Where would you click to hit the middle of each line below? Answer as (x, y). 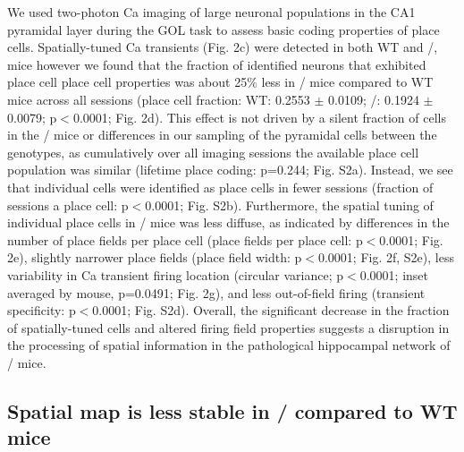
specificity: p (42, 310)
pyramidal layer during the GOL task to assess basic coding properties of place (224, 29)
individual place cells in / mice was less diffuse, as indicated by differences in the (228, 222)
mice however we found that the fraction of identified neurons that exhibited (217, 64)
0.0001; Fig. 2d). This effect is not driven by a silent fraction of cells (259, 117)
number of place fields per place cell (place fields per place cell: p (185, 239)
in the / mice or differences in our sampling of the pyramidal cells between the (222, 135)
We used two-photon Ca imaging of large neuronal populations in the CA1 (211, 12)
